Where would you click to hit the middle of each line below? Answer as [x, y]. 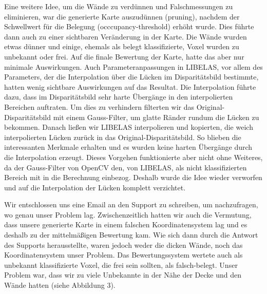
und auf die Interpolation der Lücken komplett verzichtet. [95, 187]
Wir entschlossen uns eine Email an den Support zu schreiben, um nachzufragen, [131, 204]
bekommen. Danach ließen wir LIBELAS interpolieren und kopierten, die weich [129, 127]
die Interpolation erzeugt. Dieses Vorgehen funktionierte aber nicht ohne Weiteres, [133, 157]
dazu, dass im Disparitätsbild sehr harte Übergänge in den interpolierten [119, 97]
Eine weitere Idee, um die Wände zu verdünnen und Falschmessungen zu [119, 6]
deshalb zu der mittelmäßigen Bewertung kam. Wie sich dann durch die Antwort [131, 235]
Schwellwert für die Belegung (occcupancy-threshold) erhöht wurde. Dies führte [129, 26]
